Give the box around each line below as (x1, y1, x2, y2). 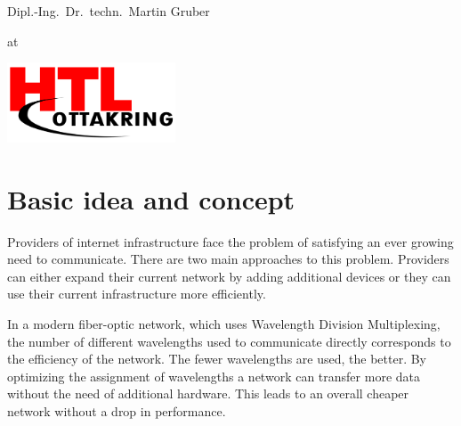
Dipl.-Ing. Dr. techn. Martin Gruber (7, 2, 210, 20)
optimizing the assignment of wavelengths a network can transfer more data (7, 366, 420, 385)
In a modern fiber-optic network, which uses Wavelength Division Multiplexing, (7, 315, 441, 333)
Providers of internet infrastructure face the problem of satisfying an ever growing (7, 232, 454, 250)
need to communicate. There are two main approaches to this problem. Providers (7, 250, 449, 268)
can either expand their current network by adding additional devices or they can (7, 266, 451, 285)
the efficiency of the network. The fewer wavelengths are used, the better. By (7, 349, 426, 368)
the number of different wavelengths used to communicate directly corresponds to (7, 332, 451, 350)
